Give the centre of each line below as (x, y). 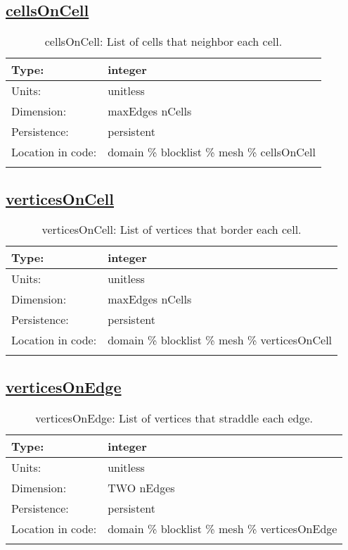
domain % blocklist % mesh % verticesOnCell (220, 340)
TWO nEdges (141, 487)
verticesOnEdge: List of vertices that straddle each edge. (174, 418)
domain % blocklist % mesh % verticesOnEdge (223, 528)
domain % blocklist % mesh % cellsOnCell (212, 152)
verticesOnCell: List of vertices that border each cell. (172, 230)
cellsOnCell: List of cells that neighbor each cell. (163, 42)
